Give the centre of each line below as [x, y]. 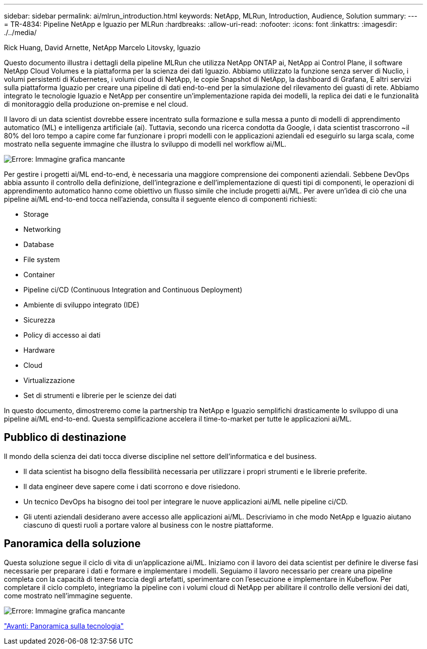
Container [39, 275]
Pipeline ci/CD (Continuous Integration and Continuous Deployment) [133, 290]
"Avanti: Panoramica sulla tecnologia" [64, 626]
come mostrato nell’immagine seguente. [68, 595]
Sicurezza [39, 320]
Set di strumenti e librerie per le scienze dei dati [100, 395]
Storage [36, 214]
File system [42, 259]
